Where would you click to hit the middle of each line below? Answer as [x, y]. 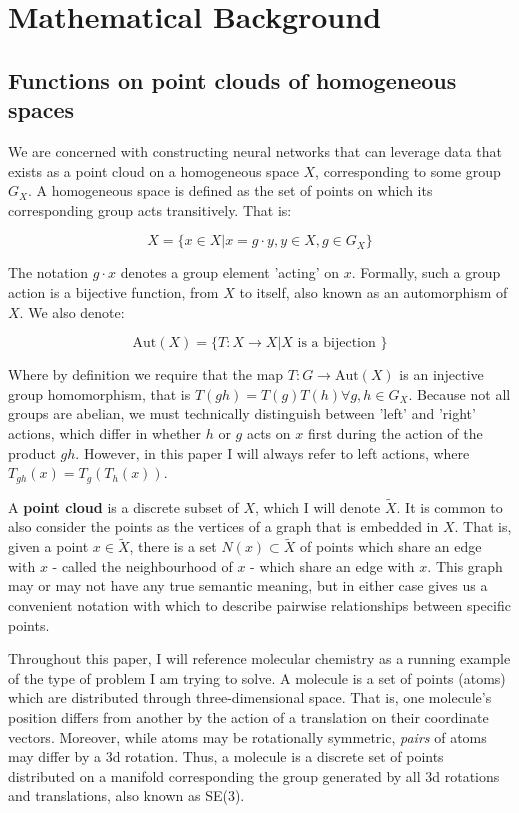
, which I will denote [318, 506]
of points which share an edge [391, 546]
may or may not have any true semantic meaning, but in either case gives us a [248, 585]
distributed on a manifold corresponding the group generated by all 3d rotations [254, 775]
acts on [268, 432]
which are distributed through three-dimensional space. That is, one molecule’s [250, 697]
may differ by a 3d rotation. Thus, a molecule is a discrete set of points [226, 756]
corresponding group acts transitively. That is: [150, 209]
